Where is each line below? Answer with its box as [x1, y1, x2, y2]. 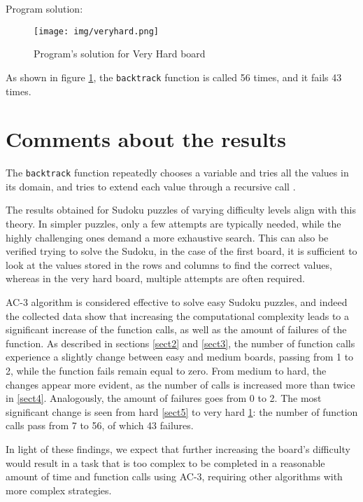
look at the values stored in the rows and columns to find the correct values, [6, 257, 332, 272]
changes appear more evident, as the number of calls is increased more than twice [6, 377, 355, 391]
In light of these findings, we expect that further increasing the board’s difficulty [6, 441, 350, 456]
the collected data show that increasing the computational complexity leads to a [6, 308, 350, 323]
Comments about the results [6, 125, 287, 153]
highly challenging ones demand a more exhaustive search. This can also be [6, 230, 329, 244]
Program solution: [6, 1, 83, 15]
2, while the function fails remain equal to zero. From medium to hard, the [6, 363, 327, 377]
